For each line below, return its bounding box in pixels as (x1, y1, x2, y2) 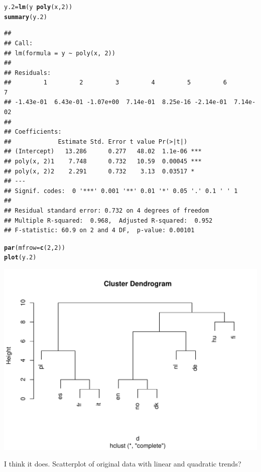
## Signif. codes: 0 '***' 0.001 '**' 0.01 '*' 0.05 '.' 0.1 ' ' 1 (4, 187, 238, 195)
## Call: (4, 39, 33, 47)
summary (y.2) (4, 13, 47, 21)
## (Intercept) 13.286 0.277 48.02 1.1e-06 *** (4, 148, 202, 155)
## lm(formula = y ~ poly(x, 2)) (4, 49, 115, 57)
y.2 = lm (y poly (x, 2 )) (4, 4, 73, 11)
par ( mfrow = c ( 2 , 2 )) (4, 244, 65, 251)
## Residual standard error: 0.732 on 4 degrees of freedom (4, 207, 209, 214)
